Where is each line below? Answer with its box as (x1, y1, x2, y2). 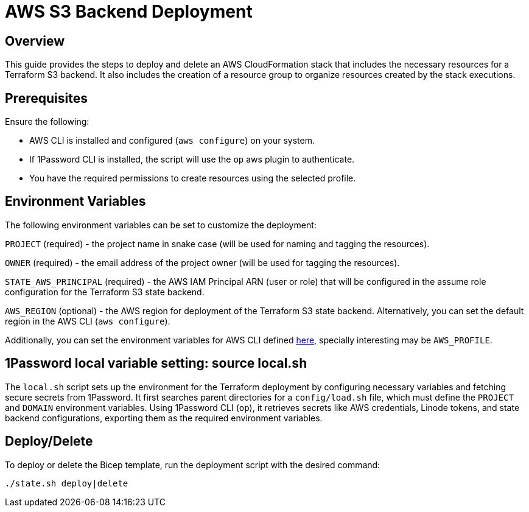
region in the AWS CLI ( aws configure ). (5, 315, 170, 326)
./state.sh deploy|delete (5, 478, 128, 488)
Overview (5, 33, 65, 49)
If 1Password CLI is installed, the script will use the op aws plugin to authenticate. (29, 154, 355, 165)
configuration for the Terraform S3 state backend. (5, 286, 205, 297)
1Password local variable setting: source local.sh (5, 356, 307, 371)
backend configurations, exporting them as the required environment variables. (5, 412, 323, 423)
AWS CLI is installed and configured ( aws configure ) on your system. (29, 135, 315, 146)
